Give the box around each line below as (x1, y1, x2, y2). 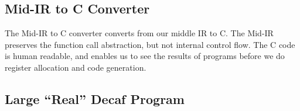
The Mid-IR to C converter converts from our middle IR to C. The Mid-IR (5, 27, 274, 39)
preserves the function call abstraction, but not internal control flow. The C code (5, 38, 295, 50)
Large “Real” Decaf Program (5, 89, 185, 107)
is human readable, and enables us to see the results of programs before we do (5, 50, 285, 62)
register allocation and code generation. (5, 61, 146, 73)
